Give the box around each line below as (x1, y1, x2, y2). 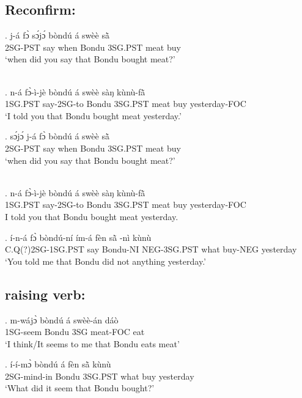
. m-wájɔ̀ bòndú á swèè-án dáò (5, 313, 119, 326)
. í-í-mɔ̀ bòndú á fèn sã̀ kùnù (5, 358, 111, 370)
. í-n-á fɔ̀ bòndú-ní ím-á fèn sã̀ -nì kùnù (5, 230, 152, 243)
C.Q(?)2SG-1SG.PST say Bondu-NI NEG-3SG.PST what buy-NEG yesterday (5, 243, 297, 256)
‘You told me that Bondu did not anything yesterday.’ (5, 254, 206, 267)
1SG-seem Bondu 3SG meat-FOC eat (5, 325, 145, 338)
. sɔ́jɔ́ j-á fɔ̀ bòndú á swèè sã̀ (5, 130, 109, 142)
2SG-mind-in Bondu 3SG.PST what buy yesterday (5, 369, 194, 382)
